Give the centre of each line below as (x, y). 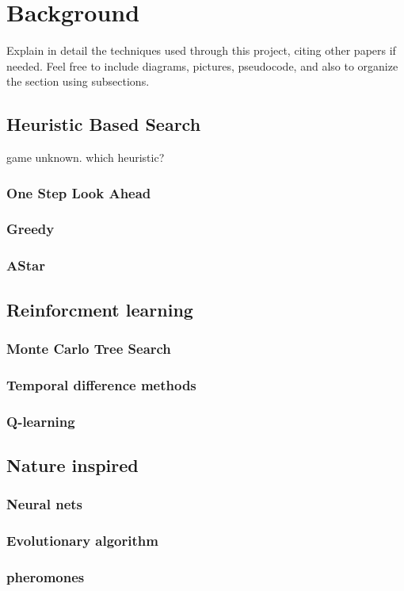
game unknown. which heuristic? (86, 157)
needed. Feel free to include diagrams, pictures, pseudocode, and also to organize (202, 65)
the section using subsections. (78, 81)
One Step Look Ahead (79, 192)
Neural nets (44, 504)
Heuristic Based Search (104, 124)
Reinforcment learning (100, 309)
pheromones (46, 576)
